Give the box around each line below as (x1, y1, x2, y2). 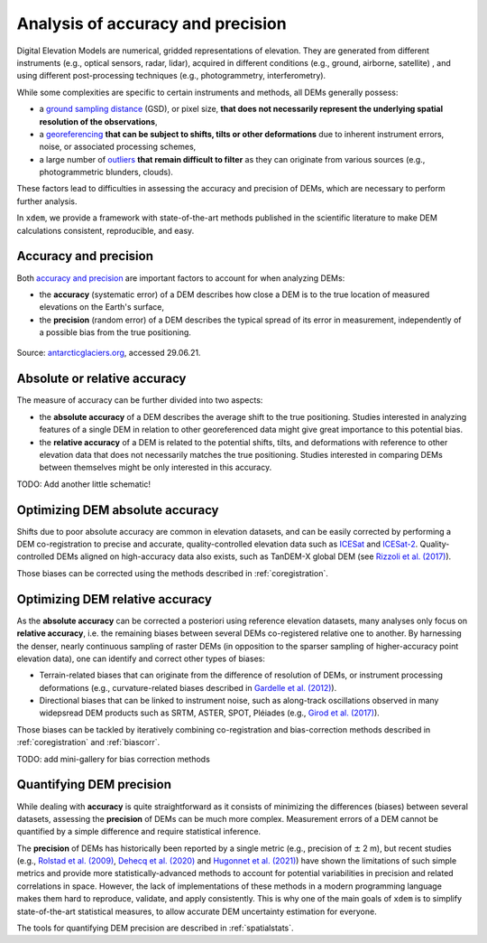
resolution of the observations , (39, 116, 158, 126)
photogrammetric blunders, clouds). (39, 167, 173, 178)
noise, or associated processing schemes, (39, 141, 197, 153)
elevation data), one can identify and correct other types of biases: (16, 653, 265, 664)
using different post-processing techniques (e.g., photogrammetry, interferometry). (16, 70, 326, 81)
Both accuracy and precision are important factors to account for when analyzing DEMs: (16, 272, 345, 284)
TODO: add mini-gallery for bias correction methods (16, 753, 211, 764)
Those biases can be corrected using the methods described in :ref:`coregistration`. (16, 567, 328, 578)
